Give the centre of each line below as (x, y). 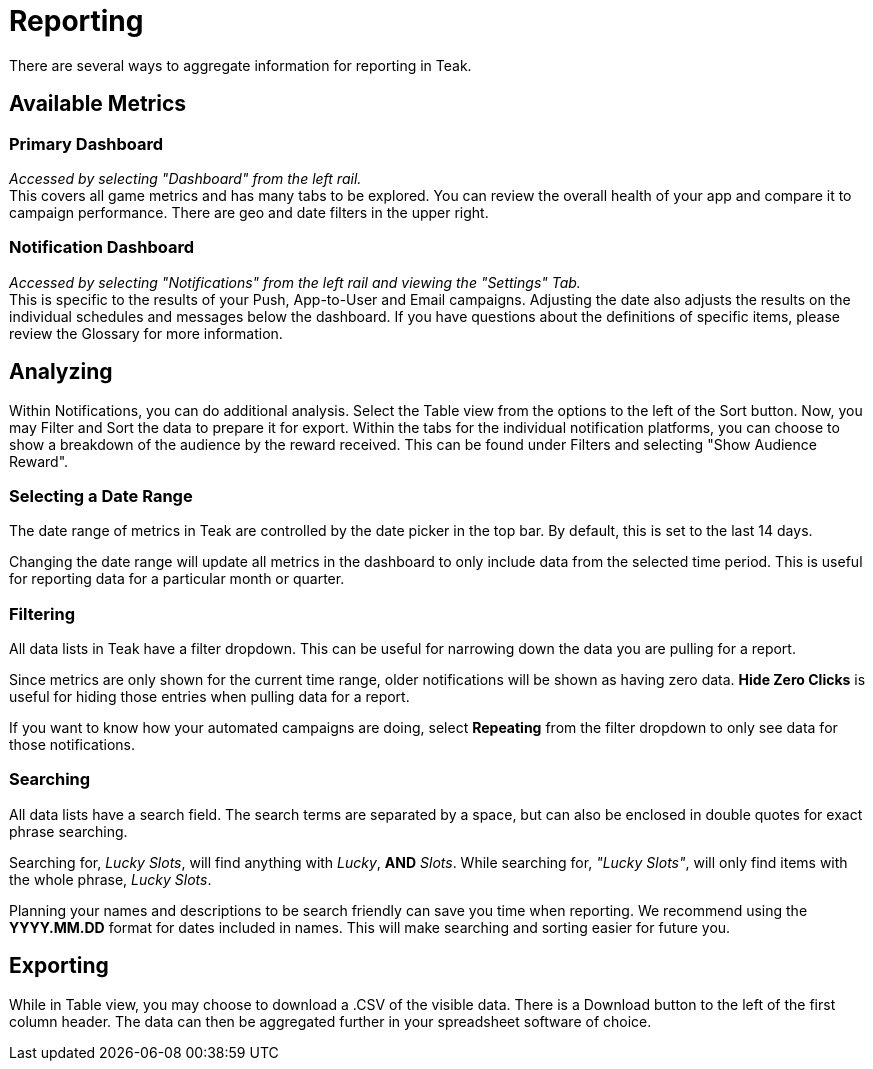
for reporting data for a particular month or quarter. (177, 579)
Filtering (42, 613)
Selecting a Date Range (101, 495)
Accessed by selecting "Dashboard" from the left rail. (185, 178)
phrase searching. (68, 831)
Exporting (59, 966)
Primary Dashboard (86, 143)
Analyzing (61, 372)
